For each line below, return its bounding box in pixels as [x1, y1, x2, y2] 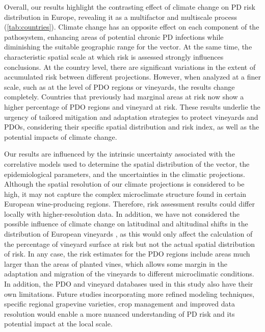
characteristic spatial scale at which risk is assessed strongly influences [4, 51, 224, 62]
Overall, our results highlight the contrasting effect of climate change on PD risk [4, 2, 255, 12]
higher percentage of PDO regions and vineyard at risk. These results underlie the [4, 101, 260, 112]
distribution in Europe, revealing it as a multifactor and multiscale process [4, 11, 237, 22]
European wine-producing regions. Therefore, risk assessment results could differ [4, 198, 255, 209]
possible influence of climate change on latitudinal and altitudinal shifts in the [4, 218, 248, 229]
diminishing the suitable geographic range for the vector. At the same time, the [4, 41, 252, 52]
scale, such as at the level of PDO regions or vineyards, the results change [4, 81, 235, 92]
